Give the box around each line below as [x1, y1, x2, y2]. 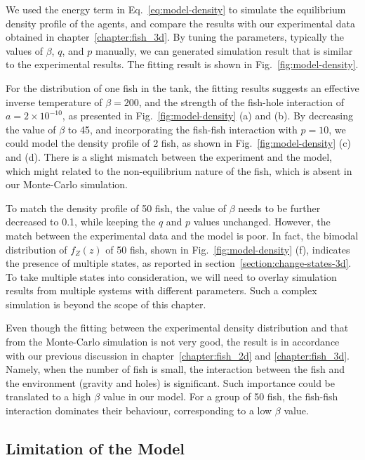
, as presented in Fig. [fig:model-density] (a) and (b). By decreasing [62, 108, 354, 123]
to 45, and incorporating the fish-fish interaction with [67, 121, 298, 136]
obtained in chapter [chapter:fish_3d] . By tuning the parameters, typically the [6, 29, 345, 44]
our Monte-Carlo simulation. [6, 177, 128, 192]
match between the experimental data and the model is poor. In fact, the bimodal [6, 228, 359, 242]
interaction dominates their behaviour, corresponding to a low [6, 403, 272, 418]
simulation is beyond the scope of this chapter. [6, 296, 206, 311]
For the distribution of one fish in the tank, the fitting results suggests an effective [6, 80, 359, 95]
